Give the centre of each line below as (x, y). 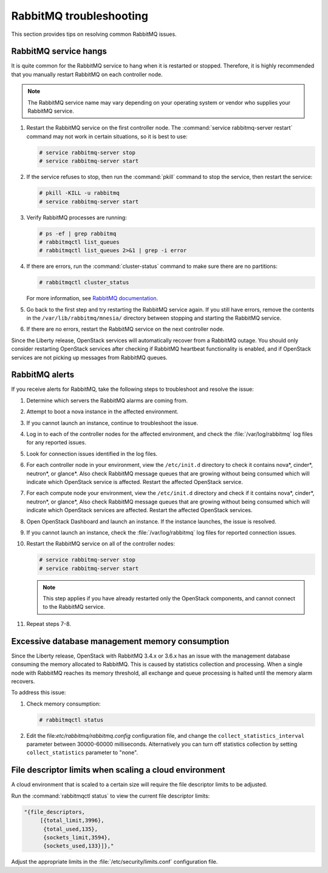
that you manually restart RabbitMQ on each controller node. (87, 74)
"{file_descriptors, (54, 812)
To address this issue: (39, 692)
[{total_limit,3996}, (72, 821)
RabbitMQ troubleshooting (80, 16)
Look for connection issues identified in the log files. (92, 454)
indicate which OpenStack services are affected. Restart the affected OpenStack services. (139, 510)
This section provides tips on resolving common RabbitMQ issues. (94, 34)
